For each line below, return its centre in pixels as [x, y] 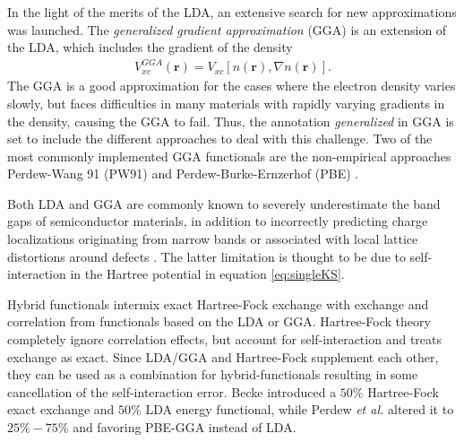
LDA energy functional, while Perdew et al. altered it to [300, 409]
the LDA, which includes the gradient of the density [150, 47]
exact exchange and [61, 409]
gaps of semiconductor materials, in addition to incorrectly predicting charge [218, 221]
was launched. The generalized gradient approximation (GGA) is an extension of [227, 29]
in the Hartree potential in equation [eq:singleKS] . [207, 274]
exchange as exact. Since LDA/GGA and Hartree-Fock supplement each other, [223, 356]
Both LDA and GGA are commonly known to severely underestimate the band [224, 203]
